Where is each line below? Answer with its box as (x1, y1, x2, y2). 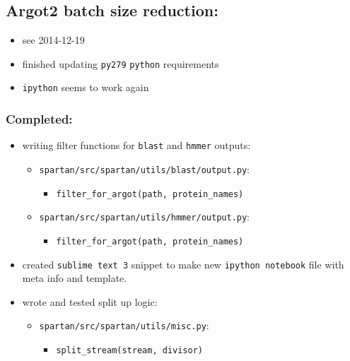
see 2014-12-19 (22, 32, 85, 47)
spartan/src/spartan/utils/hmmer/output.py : (39, 209, 250, 224)
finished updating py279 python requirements (22, 56, 219, 71)
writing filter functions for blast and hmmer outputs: (22, 138, 251, 153)
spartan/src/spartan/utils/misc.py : (39, 318, 209, 333)
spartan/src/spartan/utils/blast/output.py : (39, 161, 250, 176)
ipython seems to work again (22, 80, 149, 95)
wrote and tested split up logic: (22, 294, 158, 309)
